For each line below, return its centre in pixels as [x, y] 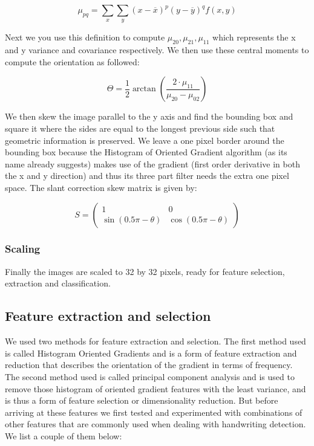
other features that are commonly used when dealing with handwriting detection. [155, 424]
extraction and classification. [58, 283]
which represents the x [254, 37]
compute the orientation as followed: [72, 61]
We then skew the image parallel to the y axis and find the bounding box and [149, 116]
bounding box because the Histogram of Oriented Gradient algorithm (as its [146, 152]
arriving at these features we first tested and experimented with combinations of [154, 412]
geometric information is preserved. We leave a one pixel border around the [145, 140]
